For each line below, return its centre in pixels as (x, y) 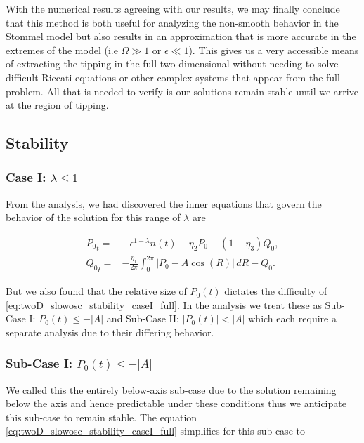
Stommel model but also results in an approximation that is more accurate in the (181, 36)
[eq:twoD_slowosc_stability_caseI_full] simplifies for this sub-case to (155, 431)
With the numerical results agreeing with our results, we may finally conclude (173, 8)
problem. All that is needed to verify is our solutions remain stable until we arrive (182, 91)
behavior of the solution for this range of (93, 217)
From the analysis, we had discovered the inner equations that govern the (164, 203)
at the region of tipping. (57, 105)
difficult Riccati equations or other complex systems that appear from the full (173, 77)
